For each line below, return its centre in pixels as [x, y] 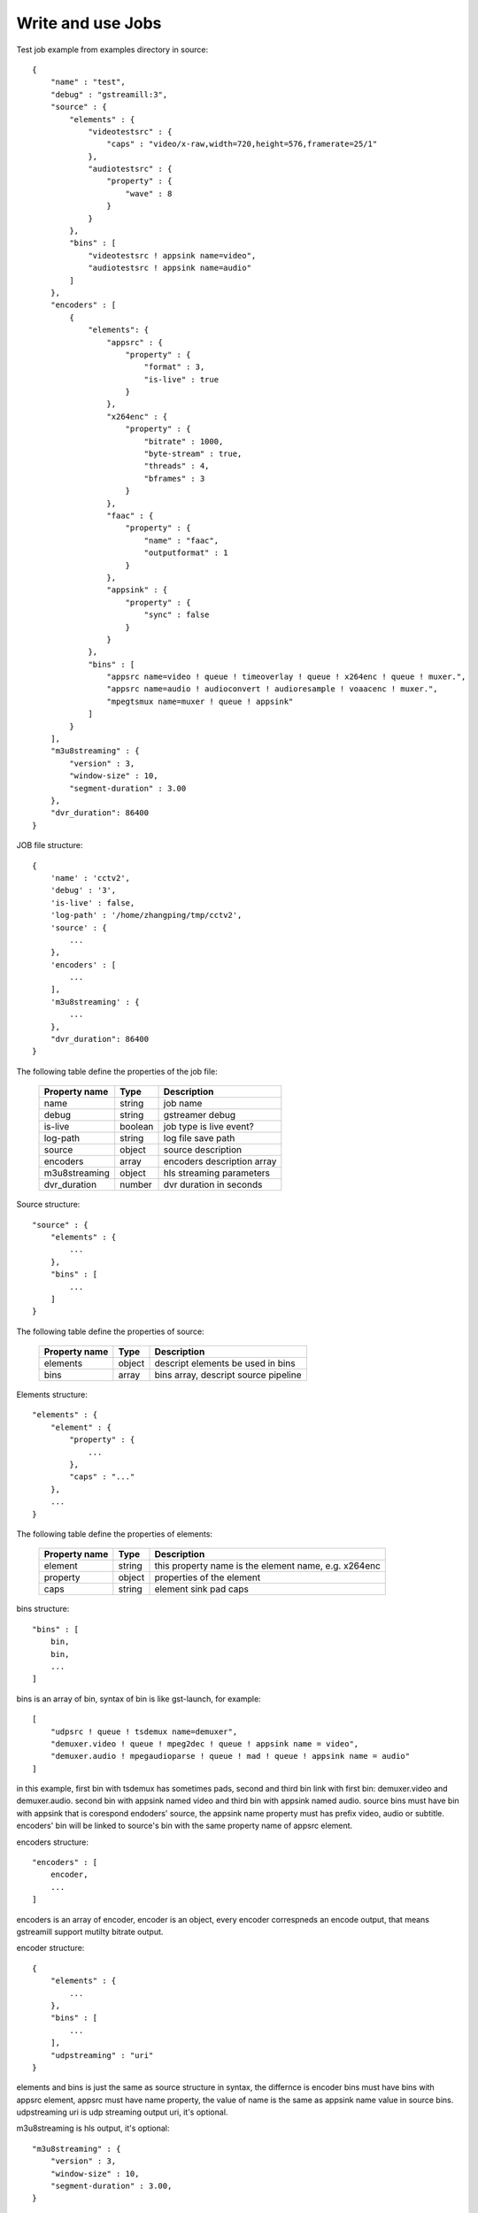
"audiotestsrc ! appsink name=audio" [170, 268]
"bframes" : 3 [174, 478]
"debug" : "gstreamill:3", [109, 94]
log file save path [199, 1138]
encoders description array [220, 1161]
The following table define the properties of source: [110, 1331]
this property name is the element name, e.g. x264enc [267, 1566]
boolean [137, 1127]
